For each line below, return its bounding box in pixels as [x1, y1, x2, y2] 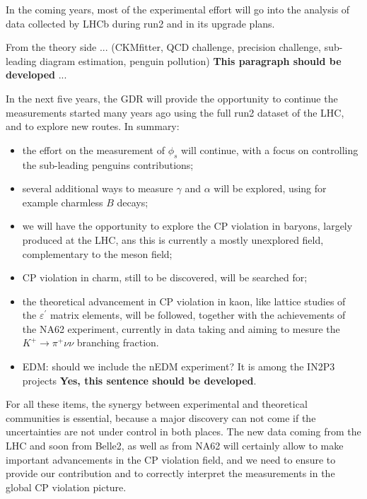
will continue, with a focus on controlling [181, 142, 359, 157]
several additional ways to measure [22, 181, 173, 196]
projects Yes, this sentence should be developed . [22, 372, 257, 387]
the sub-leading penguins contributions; [22, 157, 194, 172]
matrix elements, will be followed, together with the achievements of [49, 307, 346, 322]
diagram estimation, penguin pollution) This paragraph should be [40, 53, 342, 68]
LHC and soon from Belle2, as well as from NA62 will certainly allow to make [6, 438, 344, 453]
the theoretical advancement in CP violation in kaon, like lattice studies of [22, 293, 346, 308]
